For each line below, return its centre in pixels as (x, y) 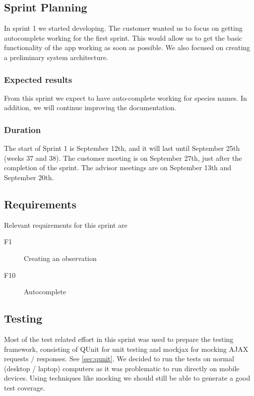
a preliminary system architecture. (56, 57)
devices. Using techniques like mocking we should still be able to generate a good (127, 378)
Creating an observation (60, 258)
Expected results (38, 79)
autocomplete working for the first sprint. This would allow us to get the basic (123, 37)
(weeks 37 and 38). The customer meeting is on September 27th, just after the (123, 158)
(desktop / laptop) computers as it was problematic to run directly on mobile (122, 368)
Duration (23, 129)
